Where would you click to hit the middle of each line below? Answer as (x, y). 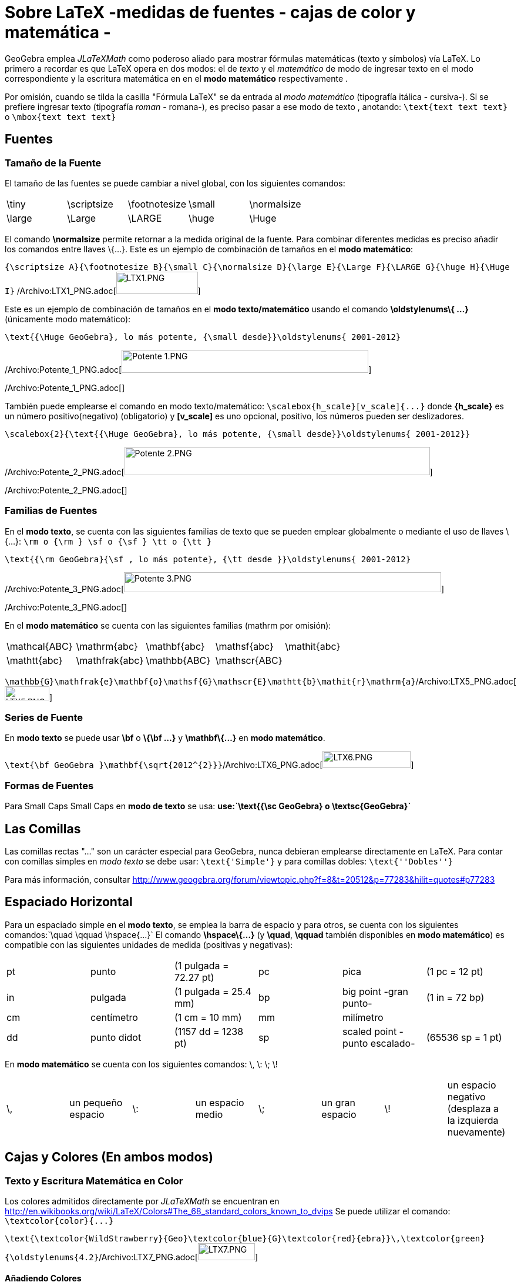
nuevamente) (476, 1132)
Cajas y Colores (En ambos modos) (109, 1157)
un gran (338, 1102)
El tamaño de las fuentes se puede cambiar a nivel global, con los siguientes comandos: (175, 183)
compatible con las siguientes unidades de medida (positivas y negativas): (149, 944)
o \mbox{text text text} (60, 116)
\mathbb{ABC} (178, 660)
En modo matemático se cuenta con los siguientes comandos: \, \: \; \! (141, 1064)
